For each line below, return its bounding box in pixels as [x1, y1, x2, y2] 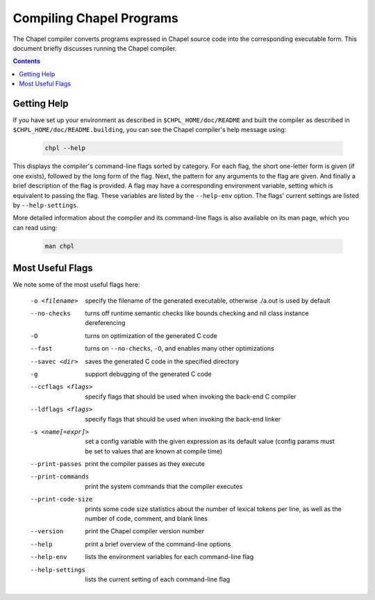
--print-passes [30, 460, 83, 468]
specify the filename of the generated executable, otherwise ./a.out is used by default [85, 296, 331, 305]
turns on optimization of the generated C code [85, 331, 218, 340]
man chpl [44, 242, 75, 250]
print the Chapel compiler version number [85, 527, 205, 535]
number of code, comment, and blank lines [85, 515, 208, 523]
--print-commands [30, 473, 90, 481]
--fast [30, 344, 53, 353]
